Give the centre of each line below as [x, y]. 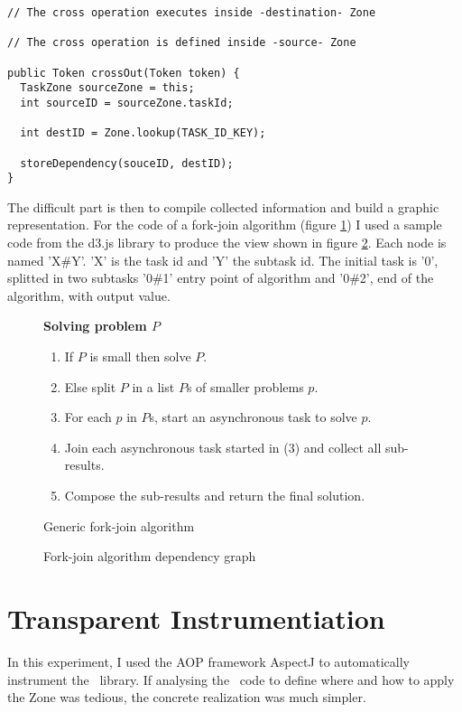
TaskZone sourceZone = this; [107, 88]
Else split [90, 386]
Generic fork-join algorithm [119, 525]
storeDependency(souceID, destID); [127, 163]
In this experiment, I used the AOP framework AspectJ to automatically [208, 661]
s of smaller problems [245, 386]
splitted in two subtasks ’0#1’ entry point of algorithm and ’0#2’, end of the [221, 278]
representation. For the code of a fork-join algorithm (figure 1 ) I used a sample [225, 225]
